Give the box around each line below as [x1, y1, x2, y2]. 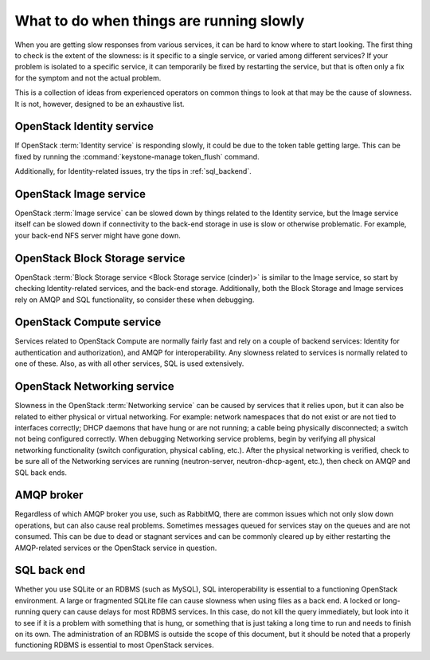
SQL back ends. [14, 467, 68, 477]
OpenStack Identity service [14, 120, 154, 133]
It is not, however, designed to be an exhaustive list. [14, 99, 185, 108]
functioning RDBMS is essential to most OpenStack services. [14, 640, 214, 650]
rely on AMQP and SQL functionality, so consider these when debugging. [14, 295, 255, 304]
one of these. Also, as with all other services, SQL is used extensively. [14, 359, 244, 368]
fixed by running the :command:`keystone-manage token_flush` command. [14, 151, 260, 161]
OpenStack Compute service [14, 316, 162, 329]
